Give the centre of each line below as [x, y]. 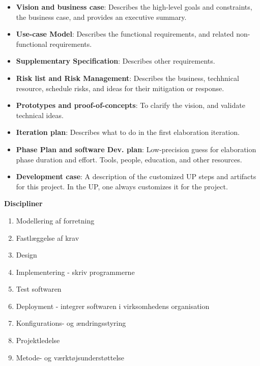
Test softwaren [39, 289]
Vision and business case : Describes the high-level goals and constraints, [134, 7]
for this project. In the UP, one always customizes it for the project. [122, 186]
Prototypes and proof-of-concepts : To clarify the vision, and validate [131, 105]
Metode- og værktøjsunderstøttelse [70, 357]
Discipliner [23, 203]
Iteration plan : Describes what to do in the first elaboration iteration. [128, 132]
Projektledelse [38, 340]
